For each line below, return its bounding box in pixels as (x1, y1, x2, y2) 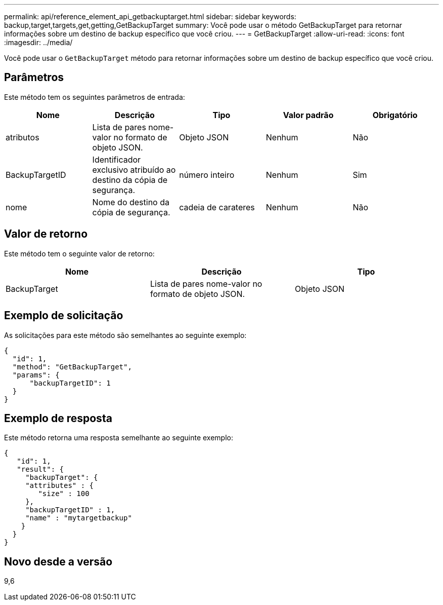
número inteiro (179, 169, 235, 180)
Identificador (92, 154, 141, 165)
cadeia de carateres (179, 202, 255, 212)
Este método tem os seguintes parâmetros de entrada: (4, 92, 185, 101)
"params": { (12, 370, 60, 379)
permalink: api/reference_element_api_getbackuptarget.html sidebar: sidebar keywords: (4, 12, 296, 21)
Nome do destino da (92, 197, 169, 207)
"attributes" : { (25, 481, 94, 490)
